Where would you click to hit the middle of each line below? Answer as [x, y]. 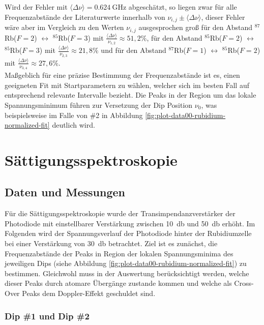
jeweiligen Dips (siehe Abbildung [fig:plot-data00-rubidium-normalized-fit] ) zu [126, 263]
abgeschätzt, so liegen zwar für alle [183, 7]
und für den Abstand [134, 50]
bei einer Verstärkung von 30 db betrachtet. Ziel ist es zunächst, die [111, 243]
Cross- [244, 283]
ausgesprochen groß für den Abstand [196, 27]
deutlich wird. [74, 125]
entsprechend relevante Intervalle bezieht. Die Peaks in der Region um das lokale [130, 95]
